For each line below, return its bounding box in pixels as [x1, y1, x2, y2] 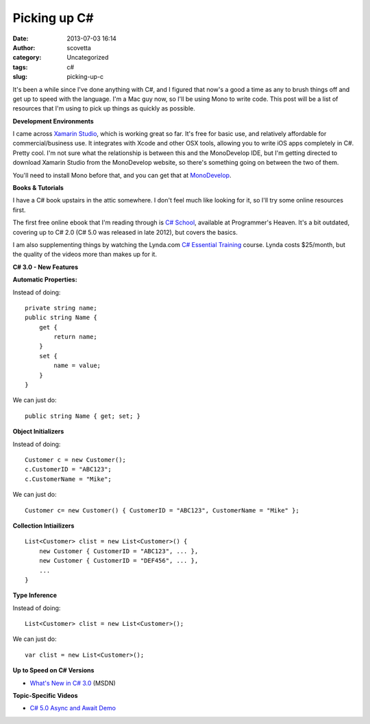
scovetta [66, 43, 92, 51]
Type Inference [12, 591, 58, 600]
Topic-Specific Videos [12, 692, 78, 700]
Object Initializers [12, 428, 64, 436]
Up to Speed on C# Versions [12, 666, 95, 675]
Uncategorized [66, 54, 109, 62]
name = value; [53, 362, 101, 370]
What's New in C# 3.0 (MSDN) [29, 679, 116, 687]
